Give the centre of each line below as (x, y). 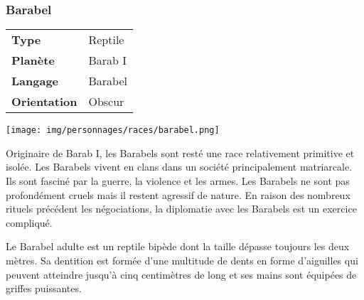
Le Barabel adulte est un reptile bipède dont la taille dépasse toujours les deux (178, 246)
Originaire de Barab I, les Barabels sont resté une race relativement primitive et (180, 152)
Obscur (106, 102)
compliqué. (29, 222)
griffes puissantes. (44, 288)
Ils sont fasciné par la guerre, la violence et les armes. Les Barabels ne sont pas (178, 181)
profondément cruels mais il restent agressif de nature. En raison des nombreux (178, 194)
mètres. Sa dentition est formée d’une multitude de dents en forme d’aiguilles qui (182, 261)
